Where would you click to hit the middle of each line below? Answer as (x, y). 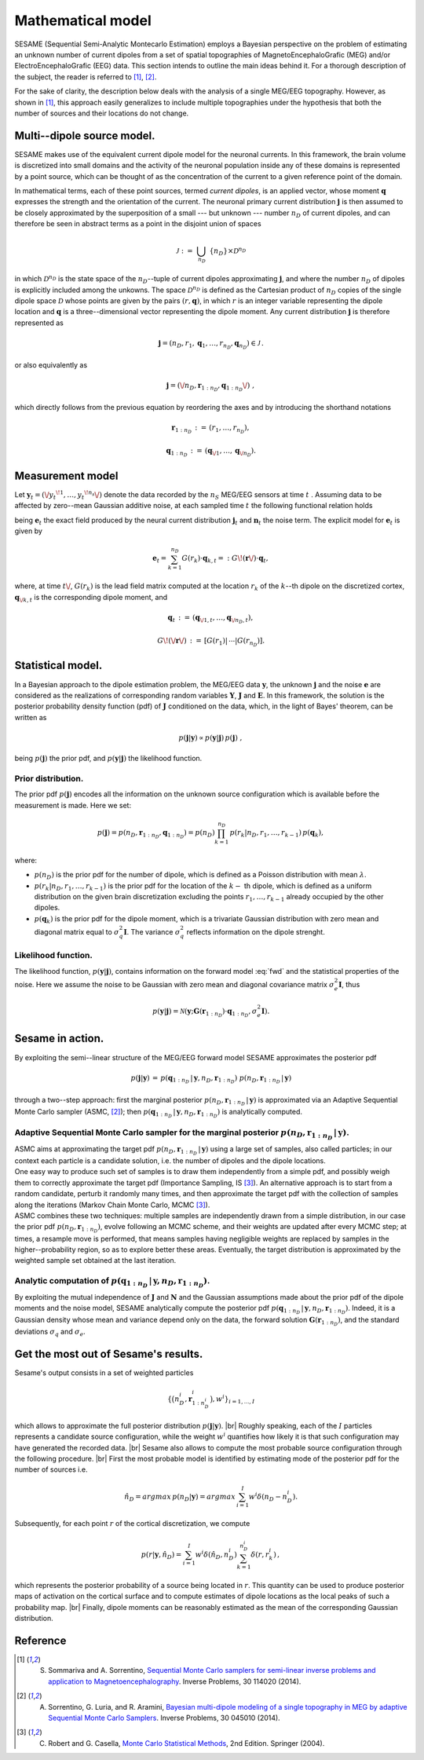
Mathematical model (83, 20)
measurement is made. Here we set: (73, 805)
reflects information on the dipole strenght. (256, 932)
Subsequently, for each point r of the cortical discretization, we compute (132, 1524)
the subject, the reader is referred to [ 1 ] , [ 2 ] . (86, 77)
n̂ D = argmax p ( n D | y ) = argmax (180, 1498)
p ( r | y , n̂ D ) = (161, 1555)
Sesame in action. (59, 1039)
